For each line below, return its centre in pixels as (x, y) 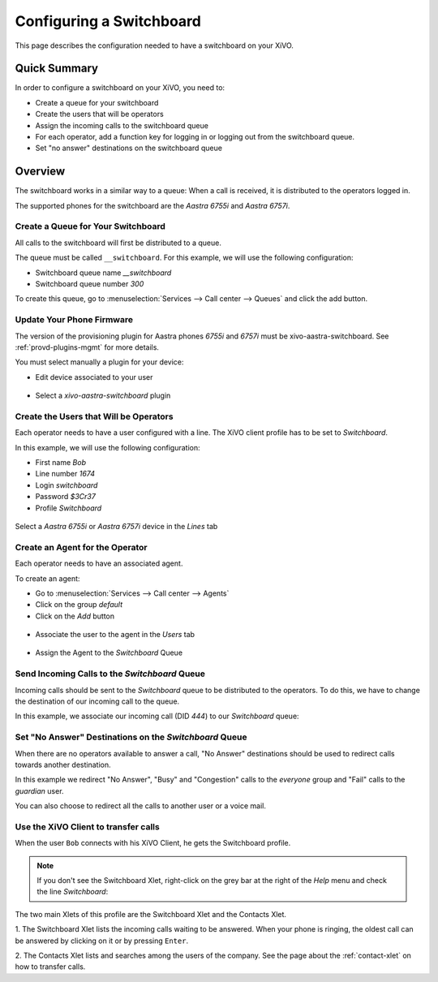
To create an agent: (47, 578)
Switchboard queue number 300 (90, 284)
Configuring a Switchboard (108, 21)
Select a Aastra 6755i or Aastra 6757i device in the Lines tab (116, 526)
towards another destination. (63, 764)
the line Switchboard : (73, 892)
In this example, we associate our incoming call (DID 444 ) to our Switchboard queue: (157, 716)
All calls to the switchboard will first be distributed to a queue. (118, 243)
